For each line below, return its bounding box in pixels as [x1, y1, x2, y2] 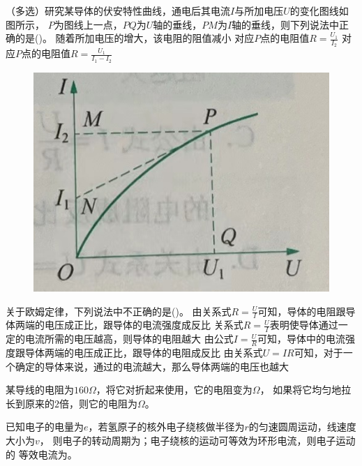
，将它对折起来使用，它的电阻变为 [96, 382, 252, 397]
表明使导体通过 [269, 317, 338, 332]
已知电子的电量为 [6, 419, 84, 434]
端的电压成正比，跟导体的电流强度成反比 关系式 [24, 317, 243, 332]
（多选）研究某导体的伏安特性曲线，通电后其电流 [6, 3, 230, 17]
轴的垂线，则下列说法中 [232, 17, 340, 31]
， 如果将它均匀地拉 [259, 382, 352, 397]
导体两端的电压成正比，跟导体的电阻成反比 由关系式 [24, 345, 263, 359]
